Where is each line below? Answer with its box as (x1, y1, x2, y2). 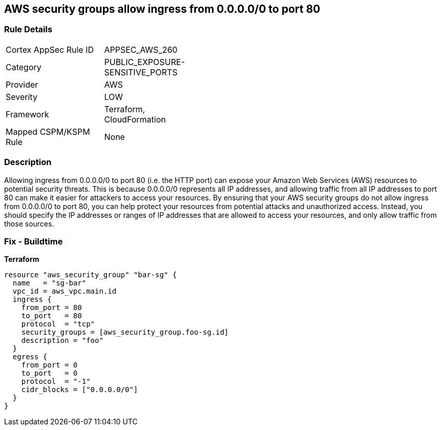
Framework (6, 109, 49, 119)
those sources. (4, 219, 54, 228)
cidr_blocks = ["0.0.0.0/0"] (21, 385, 138, 394)
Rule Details (4, 24, 53, 35)
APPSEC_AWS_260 (104, 44, 178, 55)
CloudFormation (104, 114, 166, 125)
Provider (6, 79, 38, 90)
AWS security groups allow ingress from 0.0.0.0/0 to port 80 (4, 3, 321, 15)
